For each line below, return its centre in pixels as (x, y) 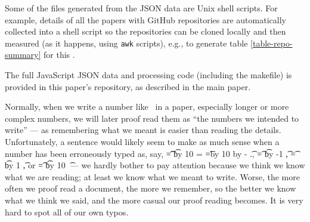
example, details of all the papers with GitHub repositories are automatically (145, 19)
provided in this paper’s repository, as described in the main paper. (128, 86)
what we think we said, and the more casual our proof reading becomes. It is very (154, 200)
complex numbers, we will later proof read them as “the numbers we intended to (152, 118)
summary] (23, 55)
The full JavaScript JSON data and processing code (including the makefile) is (148, 75)
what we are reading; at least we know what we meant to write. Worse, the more (152, 176)
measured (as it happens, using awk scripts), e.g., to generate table (126, 43)
